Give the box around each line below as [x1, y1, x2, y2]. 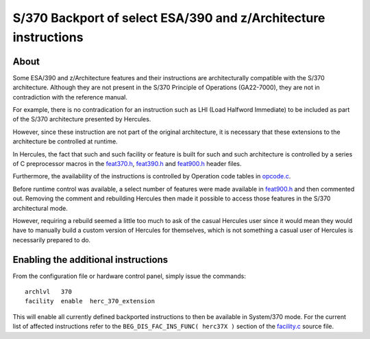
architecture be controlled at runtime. [12, 137, 118, 145]
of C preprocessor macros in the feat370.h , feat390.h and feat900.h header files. [12, 159, 243, 167]
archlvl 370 [25, 288, 72, 296]
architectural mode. [12, 204, 68, 212]
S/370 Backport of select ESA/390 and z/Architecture [12, 10, 325, 25]
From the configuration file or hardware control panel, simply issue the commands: [12, 272, 246, 280]
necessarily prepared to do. [12, 235, 91, 244]
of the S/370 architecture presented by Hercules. [12, 115, 151, 124]
